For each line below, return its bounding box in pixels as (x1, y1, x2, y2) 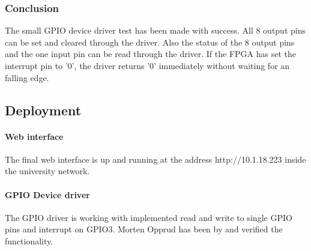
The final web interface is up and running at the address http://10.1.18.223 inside (5, 153, 306, 165)
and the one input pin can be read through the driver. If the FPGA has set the (5, 47, 297, 60)
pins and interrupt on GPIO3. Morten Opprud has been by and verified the (5, 223, 283, 235)
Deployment (5, 100, 82, 119)
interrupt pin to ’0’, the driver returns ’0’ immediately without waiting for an (5, 59, 290, 71)
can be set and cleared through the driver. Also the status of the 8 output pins (5, 35, 295, 48)
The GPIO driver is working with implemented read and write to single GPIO (5, 211, 292, 223)
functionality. (5, 234, 53, 247)
